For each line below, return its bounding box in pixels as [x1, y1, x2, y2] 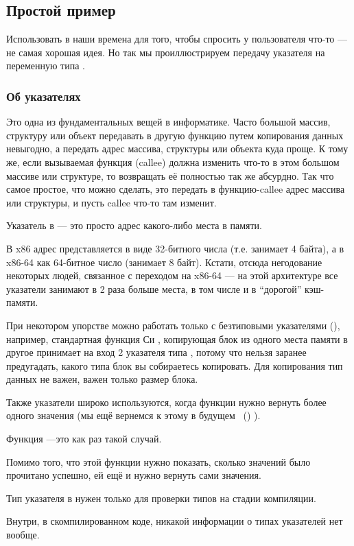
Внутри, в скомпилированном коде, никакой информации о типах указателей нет [6, 514, 343, 528]
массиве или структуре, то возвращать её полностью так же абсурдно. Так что [6, 168, 334, 182]
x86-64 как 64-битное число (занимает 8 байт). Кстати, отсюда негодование [6, 254, 322, 269]
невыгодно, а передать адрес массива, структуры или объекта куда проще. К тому [6, 141, 349, 156]
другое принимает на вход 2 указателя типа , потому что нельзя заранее [6, 345, 307, 359]
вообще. [6, 527, 40, 542]
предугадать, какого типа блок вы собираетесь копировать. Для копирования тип [6, 358, 343, 372]
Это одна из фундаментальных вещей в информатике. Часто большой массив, [6, 115, 331, 129]
